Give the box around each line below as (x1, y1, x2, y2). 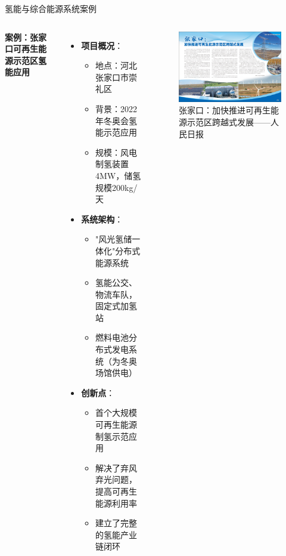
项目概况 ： (81, 39, 123, 51)
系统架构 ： (81, 212, 123, 225)
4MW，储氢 (95, 169, 141, 181)
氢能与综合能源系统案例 (5, 2, 97, 14)
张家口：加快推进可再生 (178, 104, 271, 116)
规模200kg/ (95, 181, 138, 193)
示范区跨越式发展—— (186, 115, 271, 128)
